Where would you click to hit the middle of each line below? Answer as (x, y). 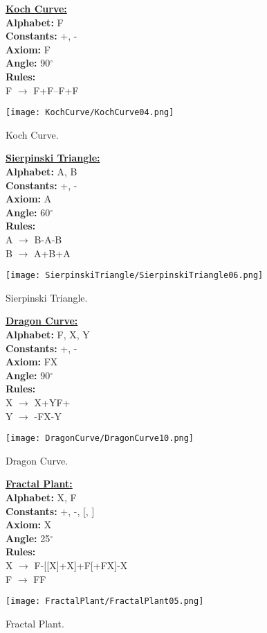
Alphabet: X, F (41, 497)
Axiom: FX (32, 362)
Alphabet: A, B (42, 171)
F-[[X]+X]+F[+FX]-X (81, 565)
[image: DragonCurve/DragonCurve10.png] (100, 439)
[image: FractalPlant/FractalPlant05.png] (105, 601)
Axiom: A (29, 199)
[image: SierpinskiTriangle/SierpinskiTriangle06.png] (135, 276)
